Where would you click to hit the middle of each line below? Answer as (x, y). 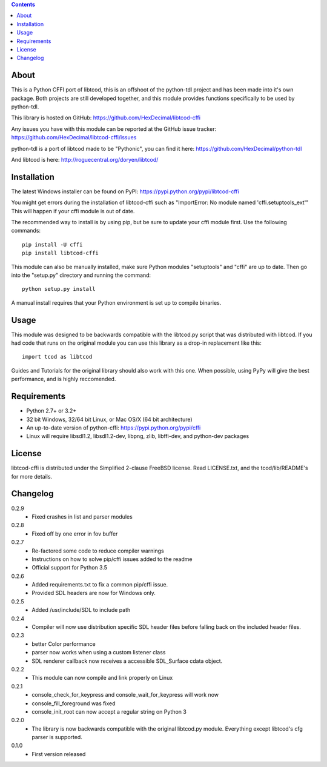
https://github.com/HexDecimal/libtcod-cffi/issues (74, 138)
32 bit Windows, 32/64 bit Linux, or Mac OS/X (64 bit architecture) (110, 419)
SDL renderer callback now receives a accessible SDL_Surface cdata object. (127, 661)
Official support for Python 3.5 (70, 568)
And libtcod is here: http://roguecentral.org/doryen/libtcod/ (85, 159)
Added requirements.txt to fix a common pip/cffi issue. (100, 585)
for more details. (32, 476)
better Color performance (64, 644)
